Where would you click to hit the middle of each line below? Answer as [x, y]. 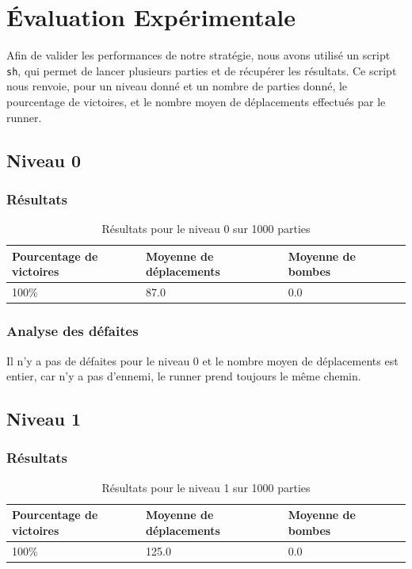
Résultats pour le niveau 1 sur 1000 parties [206, 487]
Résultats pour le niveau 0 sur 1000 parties [206, 229]
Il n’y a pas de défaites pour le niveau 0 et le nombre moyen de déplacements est [202, 360]
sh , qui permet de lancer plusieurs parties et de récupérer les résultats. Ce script [202, 70]
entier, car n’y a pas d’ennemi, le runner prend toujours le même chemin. [184, 376]
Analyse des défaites [72, 331]
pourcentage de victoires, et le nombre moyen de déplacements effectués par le [196, 101]
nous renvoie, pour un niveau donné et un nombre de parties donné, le [177, 86]
